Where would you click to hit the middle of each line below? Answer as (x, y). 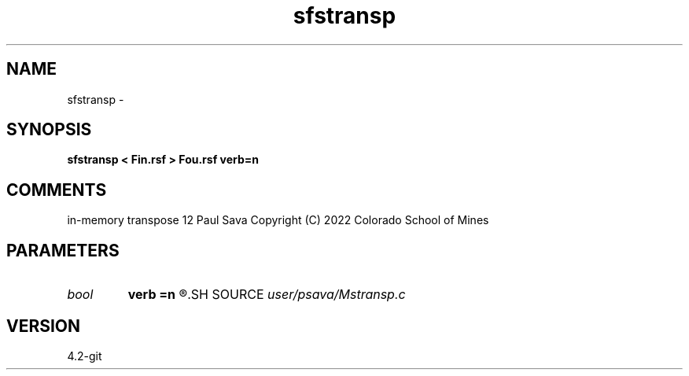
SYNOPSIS (49, 130)
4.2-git (85, 356)
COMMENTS (57, 190)
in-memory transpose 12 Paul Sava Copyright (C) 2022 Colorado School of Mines (278, 220)
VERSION (44, 326)
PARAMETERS (63, 250)
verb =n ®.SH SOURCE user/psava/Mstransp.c (267, 295)
